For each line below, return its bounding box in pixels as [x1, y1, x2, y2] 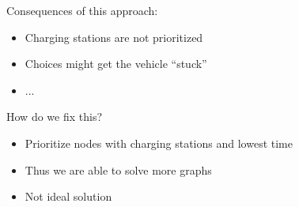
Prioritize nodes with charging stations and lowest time [25, 134, 293, 151]
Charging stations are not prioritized [25, 28, 203, 45]
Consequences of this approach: [6, 2, 158, 18]
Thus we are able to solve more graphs [25, 161, 212, 178]
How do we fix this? [6, 108, 103, 125]
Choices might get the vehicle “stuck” [25, 55, 207, 72]
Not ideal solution [25, 188, 112, 205]
